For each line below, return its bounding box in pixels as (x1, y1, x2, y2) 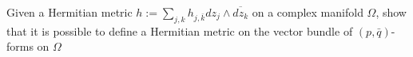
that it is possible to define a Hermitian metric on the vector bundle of (6, 22, 353, 39)
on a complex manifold (252, 4, 363, 20)
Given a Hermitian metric (6, 4, 133, 20)
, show (375, 4, 407, 20)
